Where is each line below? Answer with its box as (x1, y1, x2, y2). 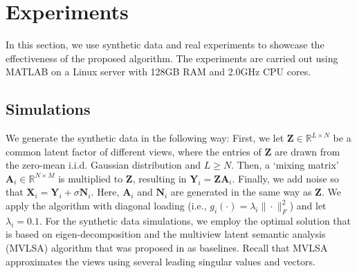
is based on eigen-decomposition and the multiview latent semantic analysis (6, 227, 326, 241)
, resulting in (132, 171, 187, 185)
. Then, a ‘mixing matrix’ (231, 158, 339, 172)
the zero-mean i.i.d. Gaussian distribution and (6, 158, 201, 172)
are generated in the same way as (170, 185, 312, 199)
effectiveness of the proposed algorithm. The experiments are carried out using (6, 50, 338, 65)
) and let (289, 198, 327, 213)
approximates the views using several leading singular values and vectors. (6, 254, 315, 268)
